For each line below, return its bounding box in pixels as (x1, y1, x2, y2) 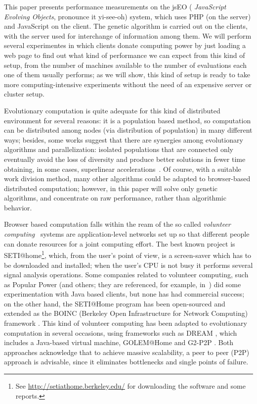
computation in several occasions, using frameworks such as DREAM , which (4, 327, 237, 338)
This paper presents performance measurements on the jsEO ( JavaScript (4, 1, 226, 11)
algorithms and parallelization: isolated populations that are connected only (4, 144, 233, 154)
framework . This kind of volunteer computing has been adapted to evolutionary (4, 318, 247, 328)
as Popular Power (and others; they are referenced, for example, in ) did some (4, 279, 241, 289)
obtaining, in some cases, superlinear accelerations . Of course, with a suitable (4, 163, 241, 174)
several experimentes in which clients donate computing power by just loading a (4, 40, 246, 50)
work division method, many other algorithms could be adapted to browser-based (4, 173, 251, 184)
